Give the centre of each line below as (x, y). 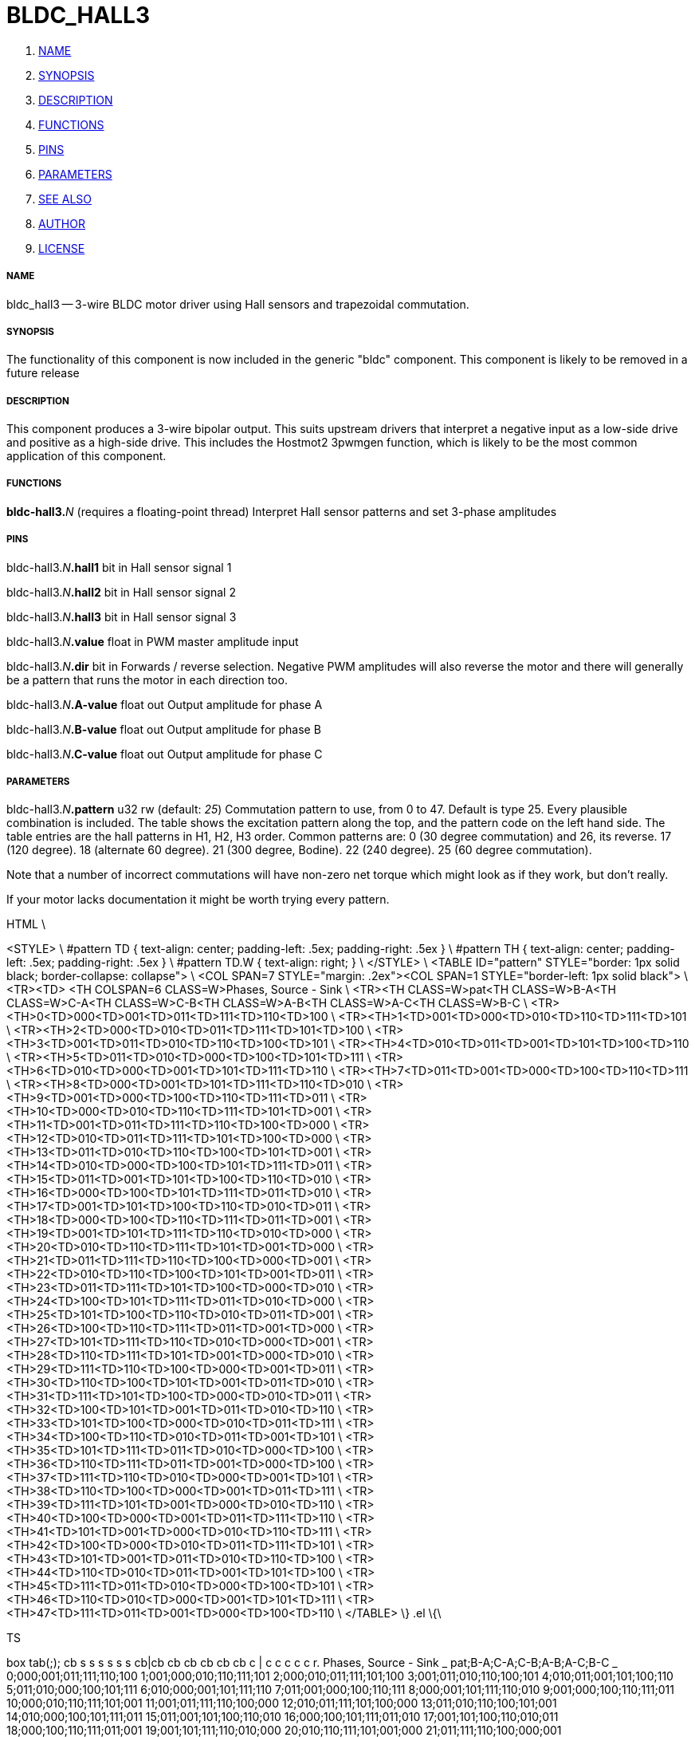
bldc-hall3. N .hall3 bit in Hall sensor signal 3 (122, 616)
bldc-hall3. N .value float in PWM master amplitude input (153, 641)
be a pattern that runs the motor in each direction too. (147, 679)
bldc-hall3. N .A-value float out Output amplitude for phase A (165, 704)
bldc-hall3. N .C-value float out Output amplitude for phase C (165, 754)
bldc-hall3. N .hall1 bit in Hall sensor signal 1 (119, 567)
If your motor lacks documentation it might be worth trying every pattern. (198, 900)
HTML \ (26, 924)
